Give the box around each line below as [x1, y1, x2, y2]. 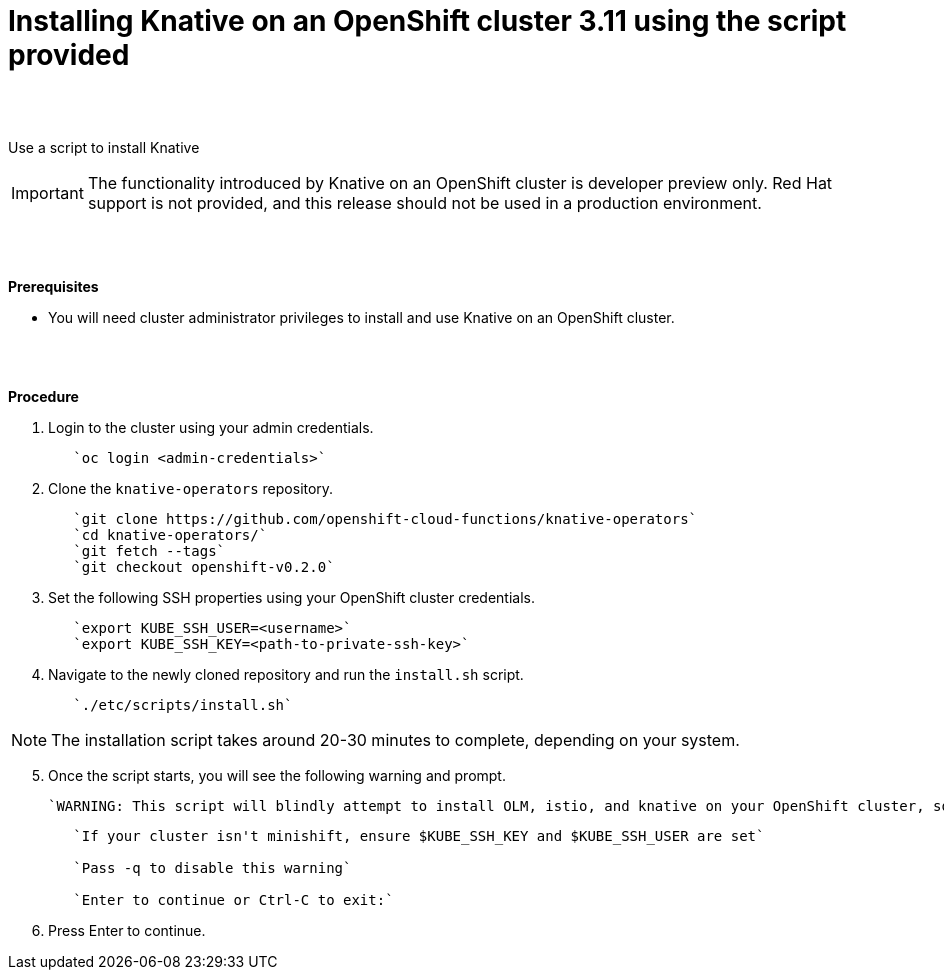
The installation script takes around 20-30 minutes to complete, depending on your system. [51, 729, 740, 750]
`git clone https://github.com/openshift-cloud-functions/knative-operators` [73, 510, 698, 527]
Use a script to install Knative [8, 138, 200, 156]
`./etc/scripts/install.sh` [73, 696, 293, 713]
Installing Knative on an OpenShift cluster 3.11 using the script [8, 4, 847, 38]
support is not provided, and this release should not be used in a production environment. [87, 192, 762, 213]
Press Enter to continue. [48, 921, 206, 939]
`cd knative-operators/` [73, 526, 268, 543]
